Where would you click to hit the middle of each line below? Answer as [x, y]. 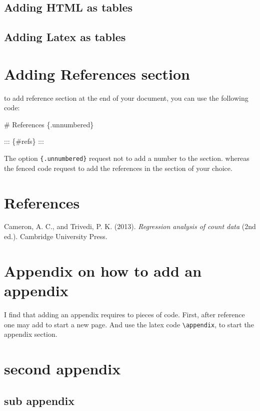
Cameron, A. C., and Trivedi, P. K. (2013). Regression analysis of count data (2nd [130, 226]
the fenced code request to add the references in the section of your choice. [118, 168]
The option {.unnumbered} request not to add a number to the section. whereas [127, 158]
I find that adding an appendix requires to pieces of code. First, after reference [124, 314]
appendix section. [31, 334]
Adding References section [97, 73]
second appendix [62, 368]
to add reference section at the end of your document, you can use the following [126, 97]
